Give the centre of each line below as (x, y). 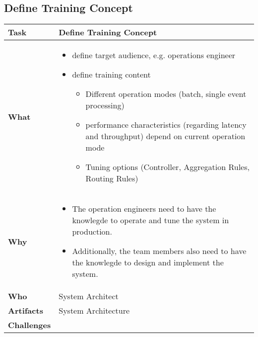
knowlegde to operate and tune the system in (151, 220)
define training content (111, 75)
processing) (105, 105)
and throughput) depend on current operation (165, 136)
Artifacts (26, 311)
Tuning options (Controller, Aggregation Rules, (167, 167)
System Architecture (94, 311)
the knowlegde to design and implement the (148, 262)
